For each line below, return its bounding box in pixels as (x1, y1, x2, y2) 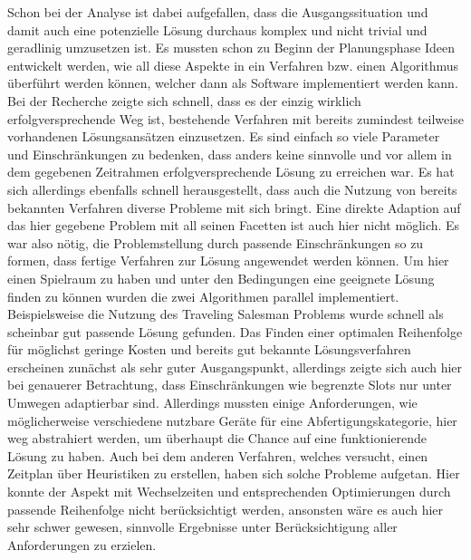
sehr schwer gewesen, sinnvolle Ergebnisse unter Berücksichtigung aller (7, 517, 398, 536)
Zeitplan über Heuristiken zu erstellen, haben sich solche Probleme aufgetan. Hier (7, 464, 460, 483)
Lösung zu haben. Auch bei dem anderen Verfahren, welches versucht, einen (7, 446, 428, 465)
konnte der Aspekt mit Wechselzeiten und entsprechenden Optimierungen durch (7, 482, 451, 501)
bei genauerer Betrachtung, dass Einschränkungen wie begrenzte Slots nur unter (7, 375, 452, 394)
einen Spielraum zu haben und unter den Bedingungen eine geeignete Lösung (7, 268, 435, 287)
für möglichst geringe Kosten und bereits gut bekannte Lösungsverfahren (7, 340, 411, 359)
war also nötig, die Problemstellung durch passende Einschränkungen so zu (7, 233, 424, 252)
